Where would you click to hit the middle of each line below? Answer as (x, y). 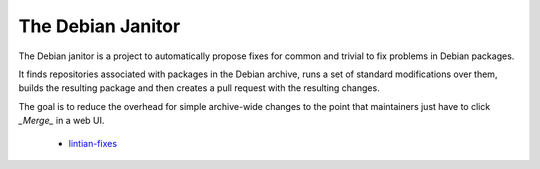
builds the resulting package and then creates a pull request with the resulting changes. (199, 88)
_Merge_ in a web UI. (61, 121)
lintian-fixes (93, 143)
